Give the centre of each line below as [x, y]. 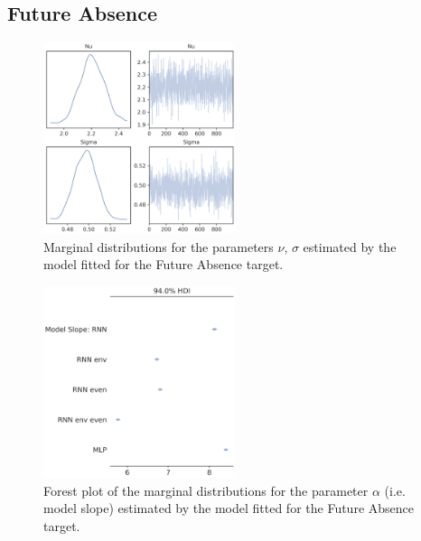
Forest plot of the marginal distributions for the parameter [206, 490]
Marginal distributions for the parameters [159, 246]
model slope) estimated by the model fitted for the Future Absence [229, 508]
